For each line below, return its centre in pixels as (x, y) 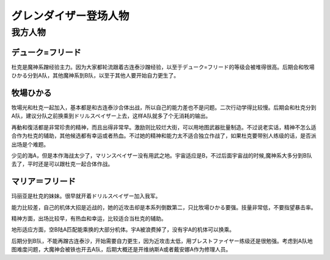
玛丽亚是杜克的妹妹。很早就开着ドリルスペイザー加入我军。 (86, 196)
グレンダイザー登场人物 (70, 16)
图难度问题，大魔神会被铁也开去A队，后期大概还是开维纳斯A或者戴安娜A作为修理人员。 (121, 250)
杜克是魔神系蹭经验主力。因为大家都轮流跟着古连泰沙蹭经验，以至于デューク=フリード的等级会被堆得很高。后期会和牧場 (163, 67)
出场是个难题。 (30, 144)
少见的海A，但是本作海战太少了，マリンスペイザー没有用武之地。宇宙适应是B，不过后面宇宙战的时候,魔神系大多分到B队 (162, 155)
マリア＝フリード (43, 182)
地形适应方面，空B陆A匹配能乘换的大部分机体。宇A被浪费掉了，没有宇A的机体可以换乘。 (123, 229)
